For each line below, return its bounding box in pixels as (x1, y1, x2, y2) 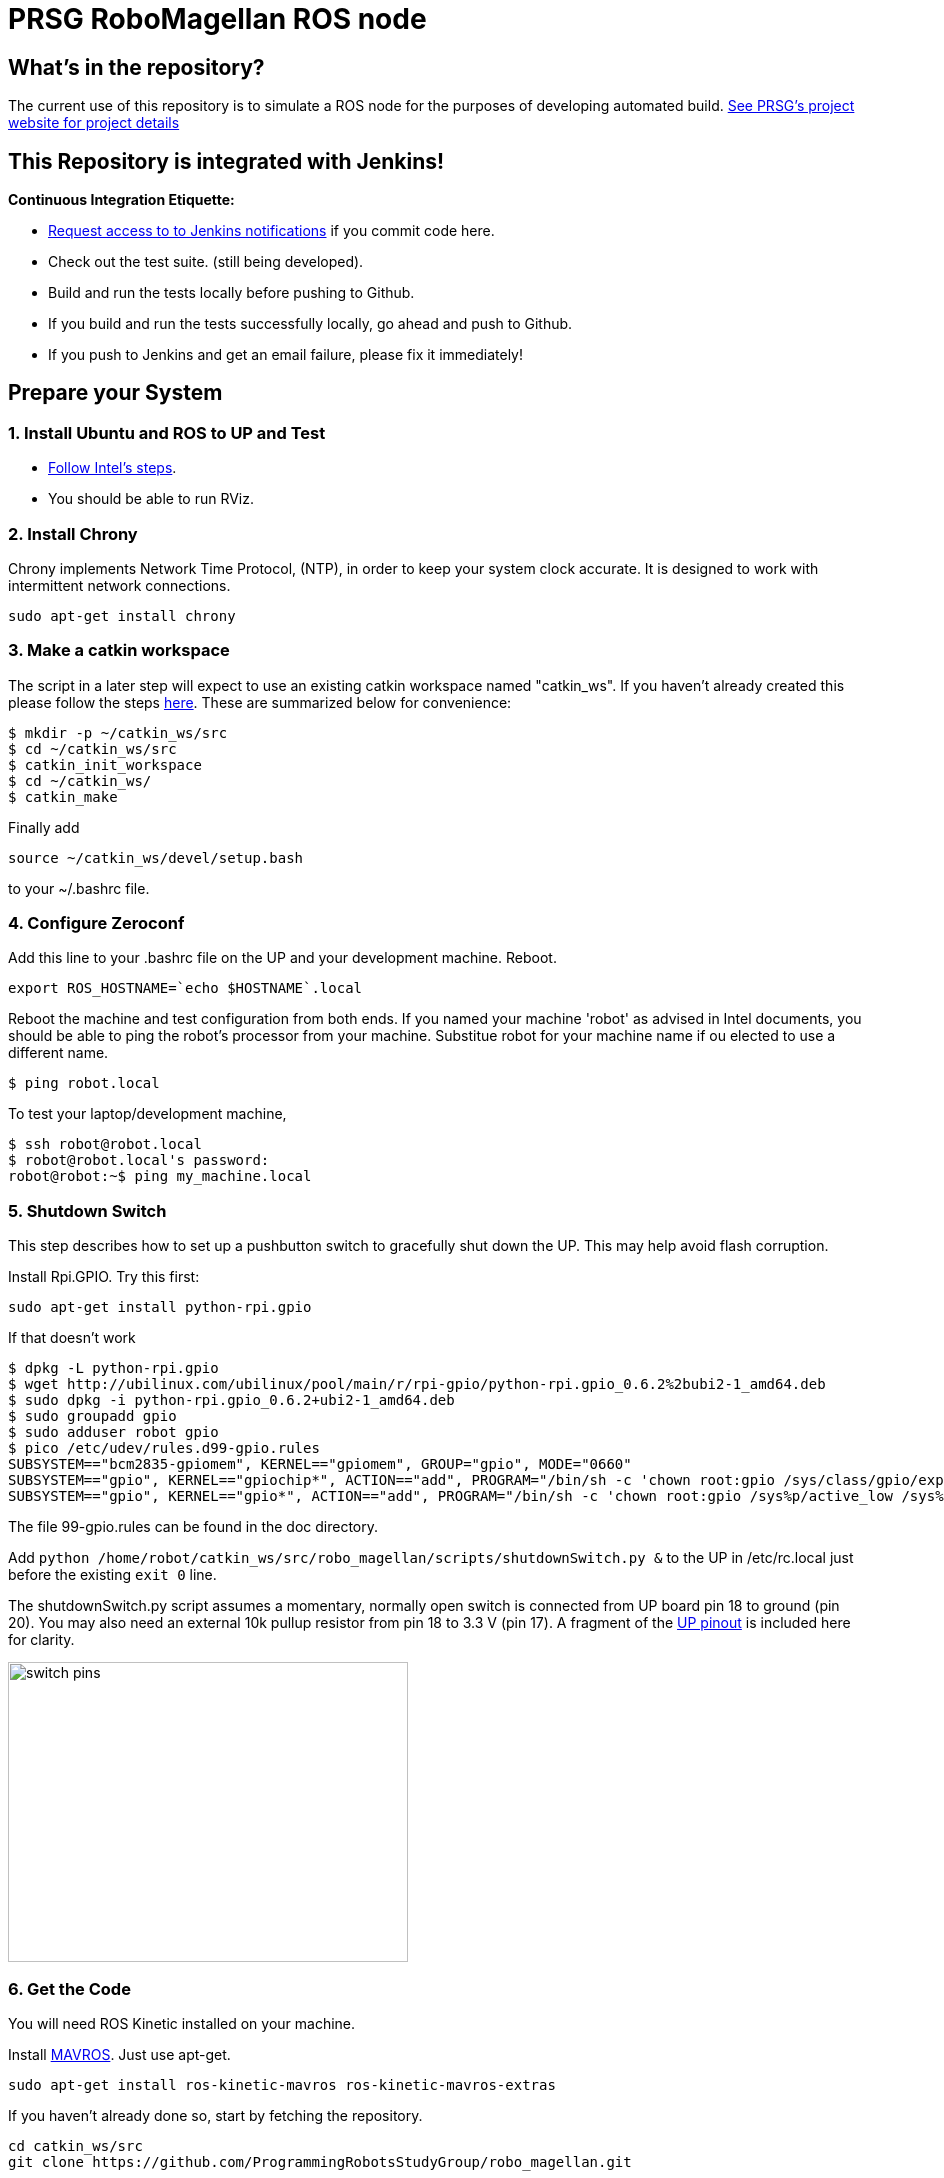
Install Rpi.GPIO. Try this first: (8, 1268, 200, 1286)
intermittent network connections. (8, 576, 231, 594)
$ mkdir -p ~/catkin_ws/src (8, 724, 228, 741)
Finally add (8, 818, 80, 836)
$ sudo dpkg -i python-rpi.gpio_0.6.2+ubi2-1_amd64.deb (8, 1392, 455, 1409)
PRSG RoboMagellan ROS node (8, 2, 427, 36)
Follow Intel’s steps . (48, 459, 177, 477)
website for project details (8, 114, 180, 132)
